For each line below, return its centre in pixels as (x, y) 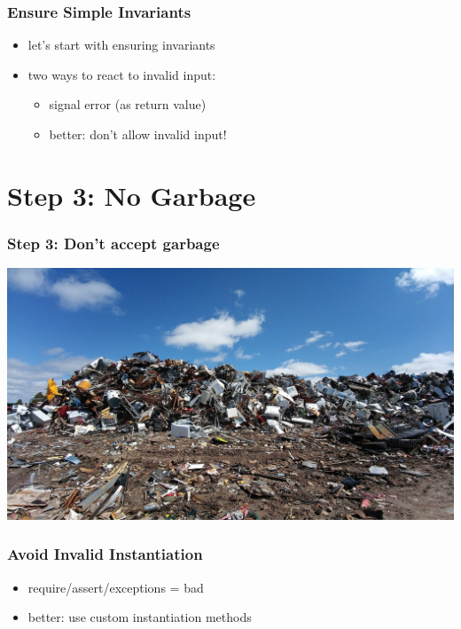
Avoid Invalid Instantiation (105, 554)
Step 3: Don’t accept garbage (113, 243)
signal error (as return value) (128, 104)
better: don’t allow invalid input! (138, 134)
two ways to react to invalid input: (122, 74)
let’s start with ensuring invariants (121, 45)
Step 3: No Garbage (132, 195)
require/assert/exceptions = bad (116, 587)
